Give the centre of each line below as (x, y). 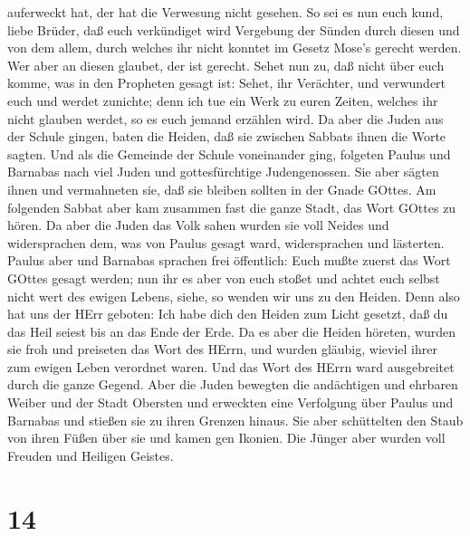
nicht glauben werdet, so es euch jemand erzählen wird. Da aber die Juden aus (225, 118)
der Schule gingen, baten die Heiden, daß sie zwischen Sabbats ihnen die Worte (227, 136)
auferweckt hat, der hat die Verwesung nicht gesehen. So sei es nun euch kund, (225, 12)
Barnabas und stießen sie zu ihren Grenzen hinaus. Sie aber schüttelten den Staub (235, 420)
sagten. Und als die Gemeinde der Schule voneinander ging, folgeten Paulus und (229, 153)
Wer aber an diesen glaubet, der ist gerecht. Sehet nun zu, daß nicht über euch (226, 65)
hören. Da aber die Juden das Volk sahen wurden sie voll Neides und (198, 225)
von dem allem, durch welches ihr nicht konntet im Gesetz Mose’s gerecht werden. (235, 48)
